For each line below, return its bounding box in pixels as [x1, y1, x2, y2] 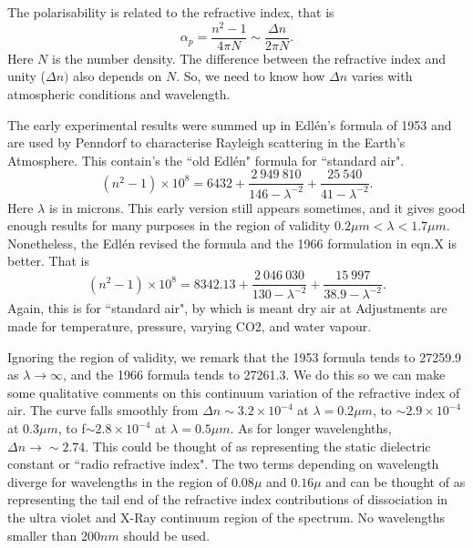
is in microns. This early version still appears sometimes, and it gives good [48, 198, 466, 217]
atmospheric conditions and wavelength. [7, 84, 231, 103]
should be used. [123, 525, 211, 544]
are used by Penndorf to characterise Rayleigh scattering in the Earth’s [7, 133, 406, 152]
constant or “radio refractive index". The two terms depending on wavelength [7, 454, 439, 473]
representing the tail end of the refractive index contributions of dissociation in [7, 490, 448, 509]
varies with [351, 66, 413, 86]
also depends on [73, 66, 162, 86]
